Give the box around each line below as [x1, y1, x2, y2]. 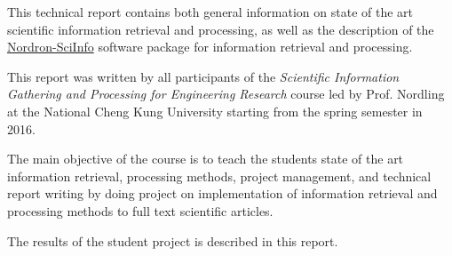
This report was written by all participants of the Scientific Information [7, 67, 400, 85]
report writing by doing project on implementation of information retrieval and [7, 184, 438, 203]
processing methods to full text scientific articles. [7, 201, 274, 220]
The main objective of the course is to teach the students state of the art [7, 149, 404, 168]
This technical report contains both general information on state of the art [7, 3, 414, 20]
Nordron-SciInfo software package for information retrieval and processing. [7, 37, 413, 56]
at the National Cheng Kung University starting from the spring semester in [7, 101, 423, 120]
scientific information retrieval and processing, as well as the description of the [7, 20, 434, 38]
